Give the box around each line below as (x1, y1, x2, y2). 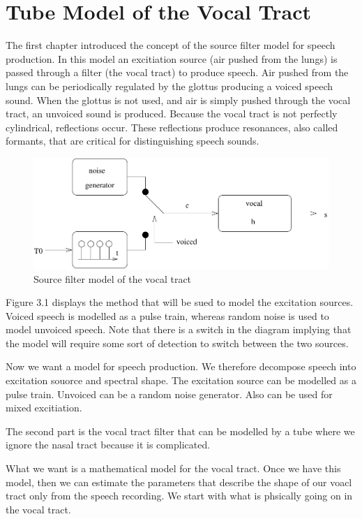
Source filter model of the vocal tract (33, 271, 192, 286)
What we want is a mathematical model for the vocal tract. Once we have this (6, 461, 341, 476)
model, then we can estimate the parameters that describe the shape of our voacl (6, 474, 352, 489)
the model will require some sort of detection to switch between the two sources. (6, 335, 349, 350)
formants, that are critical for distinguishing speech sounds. (6, 133, 259, 148)
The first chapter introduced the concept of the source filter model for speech (6, 38, 335, 52)
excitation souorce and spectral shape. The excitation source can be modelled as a (6, 373, 356, 388)
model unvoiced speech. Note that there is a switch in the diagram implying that (6, 322, 352, 337)
